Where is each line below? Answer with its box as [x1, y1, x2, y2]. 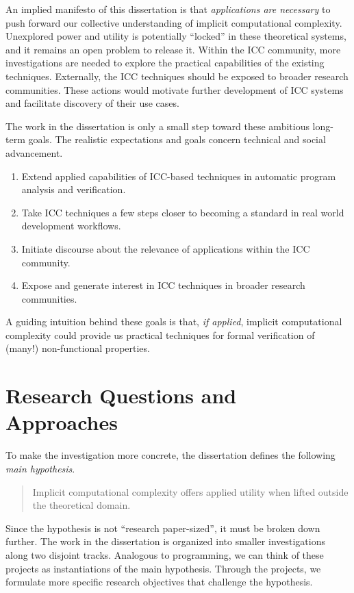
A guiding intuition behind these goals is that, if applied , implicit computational [5, 314, 342, 329]
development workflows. [21, 218, 121, 233]
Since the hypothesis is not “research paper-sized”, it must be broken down [5, 520, 320, 535]
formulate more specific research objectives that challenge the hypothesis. [5, 575, 313, 589]
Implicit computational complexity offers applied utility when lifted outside [32, 484, 349, 499]
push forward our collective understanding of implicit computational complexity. [5, 15, 342, 29]
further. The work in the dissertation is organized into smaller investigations [5, 534, 325, 548]
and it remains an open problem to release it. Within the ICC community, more [5, 42, 341, 56]
